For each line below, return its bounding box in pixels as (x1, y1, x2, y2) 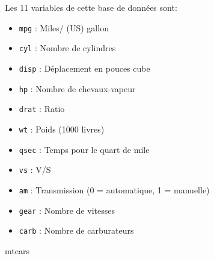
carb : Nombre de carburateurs (19, 224, 134, 237)
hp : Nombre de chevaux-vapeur (19, 82, 136, 95)
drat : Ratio (19, 102, 65, 115)
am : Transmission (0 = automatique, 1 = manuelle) (19, 183, 210, 196)
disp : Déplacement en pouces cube (19, 61, 150, 74)
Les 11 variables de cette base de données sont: (5, 1, 177, 13)
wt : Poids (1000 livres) (19, 122, 105, 135)
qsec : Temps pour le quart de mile (19, 143, 150, 155)
